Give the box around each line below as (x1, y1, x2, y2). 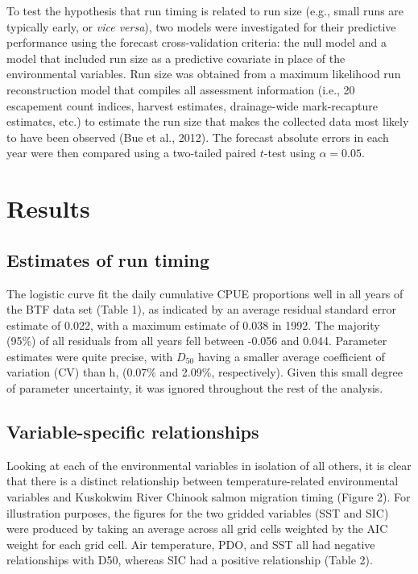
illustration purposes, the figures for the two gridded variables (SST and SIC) (6, 504, 389, 521)
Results (6, 192, 90, 225)
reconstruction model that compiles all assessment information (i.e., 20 (6, 81, 355, 98)
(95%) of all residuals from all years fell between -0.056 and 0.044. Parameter (6, 332, 387, 349)
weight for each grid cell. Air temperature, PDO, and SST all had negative (6, 535, 375, 552)
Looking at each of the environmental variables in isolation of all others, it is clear (6, 456, 412, 473)
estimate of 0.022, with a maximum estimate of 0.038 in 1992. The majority (6, 316, 380, 333)
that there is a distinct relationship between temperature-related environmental (6, 472, 399, 489)
